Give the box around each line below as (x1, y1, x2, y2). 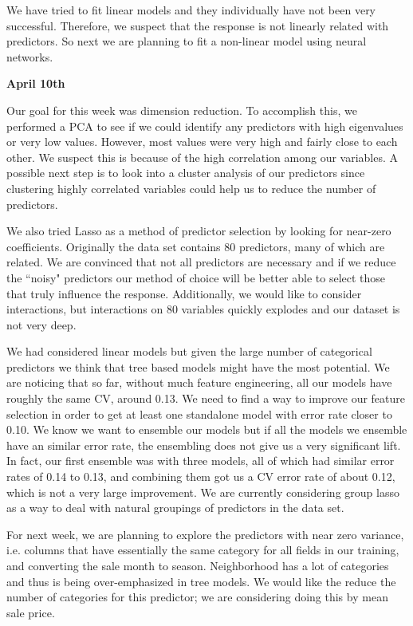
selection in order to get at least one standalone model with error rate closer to (6, 405, 392, 422)
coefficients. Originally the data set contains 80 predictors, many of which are (6, 238, 385, 254)
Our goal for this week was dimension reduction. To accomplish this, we (6, 101, 357, 118)
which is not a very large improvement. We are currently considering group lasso (6, 483, 399, 500)
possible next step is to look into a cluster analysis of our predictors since (6, 164, 365, 181)
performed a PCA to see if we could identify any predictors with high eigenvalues (6, 117, 403, 134)
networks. (6, 48, 53, 65)
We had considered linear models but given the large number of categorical (6, 343, 372, 360)
